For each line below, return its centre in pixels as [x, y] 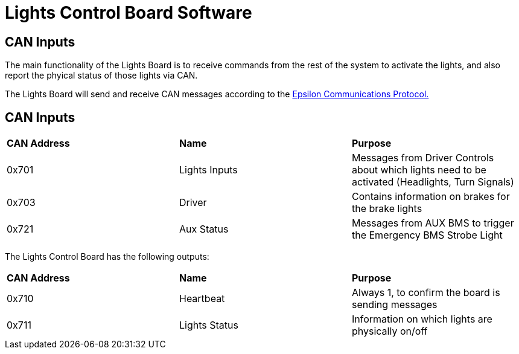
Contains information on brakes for [431, 197]
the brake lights [387, 209]
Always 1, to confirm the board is [426, 293]
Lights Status [209, 325]
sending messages [394, 305]
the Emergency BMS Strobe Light [427, 235]
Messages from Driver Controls [423, 158]
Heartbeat [202, 299]
